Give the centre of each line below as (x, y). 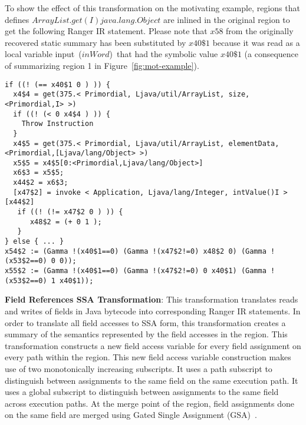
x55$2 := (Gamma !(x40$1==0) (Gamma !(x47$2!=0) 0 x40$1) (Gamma (136, 271)
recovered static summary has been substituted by (96, 42)
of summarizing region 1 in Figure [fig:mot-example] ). (102, 65)
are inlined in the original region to (226, 19)
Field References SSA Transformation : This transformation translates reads (152, 299)
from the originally (260, 31)
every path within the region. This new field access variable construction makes (148, 357)
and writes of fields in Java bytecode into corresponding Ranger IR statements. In (153, 311)
